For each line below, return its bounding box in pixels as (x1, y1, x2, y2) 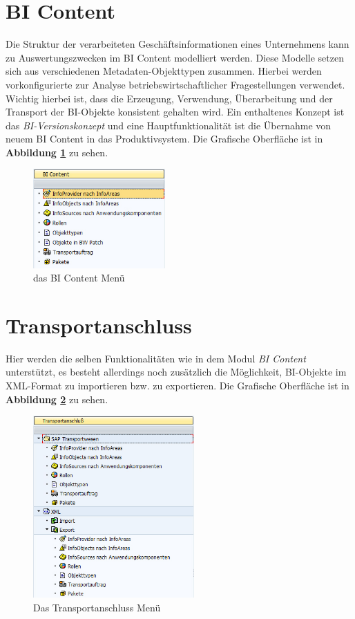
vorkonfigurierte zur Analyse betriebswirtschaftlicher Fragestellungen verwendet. (6, 77, 345, 91)
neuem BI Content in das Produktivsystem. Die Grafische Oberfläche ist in (6, 131, 323, 146)
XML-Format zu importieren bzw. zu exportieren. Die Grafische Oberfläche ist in (6, 378, 349, 393)
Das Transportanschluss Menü (33, 600, 161, 614)
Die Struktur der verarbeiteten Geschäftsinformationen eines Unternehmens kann (6, 37, 349, 51)
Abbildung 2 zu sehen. (6, 391, 108, 406)
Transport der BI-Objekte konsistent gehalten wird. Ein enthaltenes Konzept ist (6, 104, 345, 119)
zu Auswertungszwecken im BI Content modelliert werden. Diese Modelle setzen (6, 50, 344, 64)
